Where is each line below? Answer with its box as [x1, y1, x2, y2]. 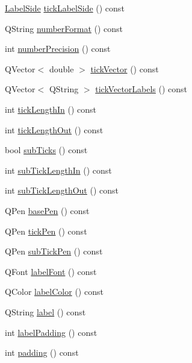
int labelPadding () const [5, 326, 98, 338]
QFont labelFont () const [5, 265, 97, 277]
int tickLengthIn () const [5, 103, 96, 115]
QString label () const [5, 305, 86, 318]
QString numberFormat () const [5, 22, 123, 34]
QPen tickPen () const [5, 224, 87, 237]
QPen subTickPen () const [5, 245, 103, 257]
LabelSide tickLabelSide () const [5, 2, 125, 14]
